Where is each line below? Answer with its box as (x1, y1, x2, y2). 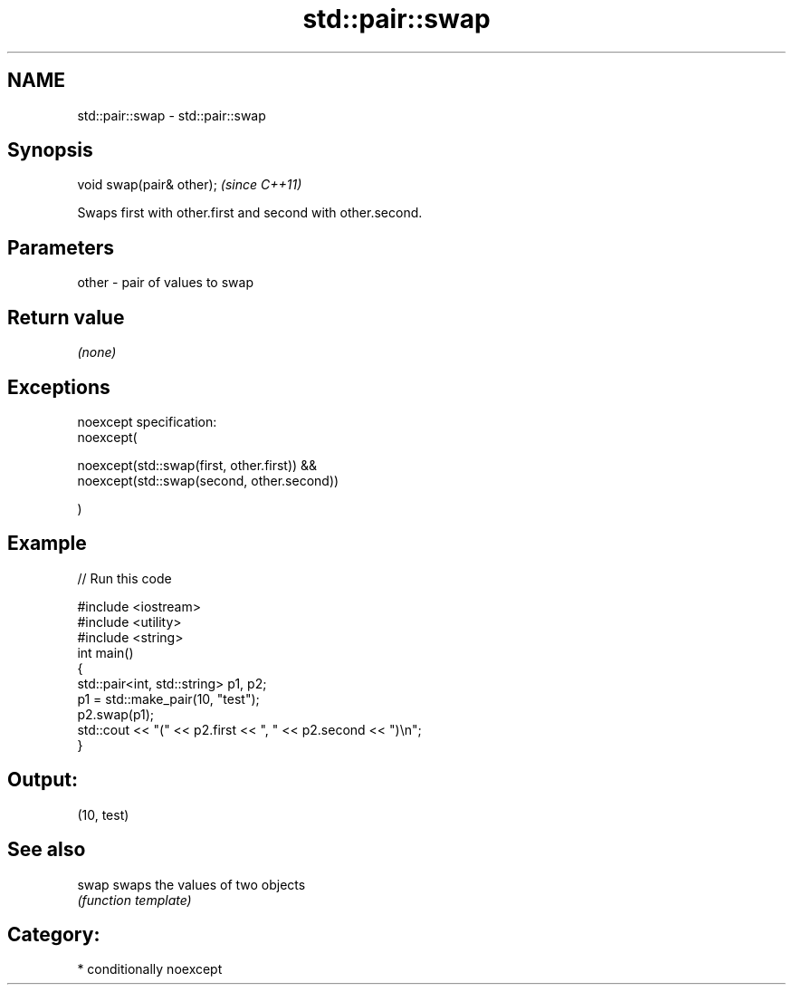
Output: (7, 768, 78, 792)
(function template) (77, 891, 192, 908)
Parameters (7, 236, 114, 259)
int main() (77, 644, 134, 660)
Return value (7, 305, 125, 329)
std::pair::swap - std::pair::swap (77, 107, 266, 123)
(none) (77, 344, 117, 361)
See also (7, 838, 86, 862)
